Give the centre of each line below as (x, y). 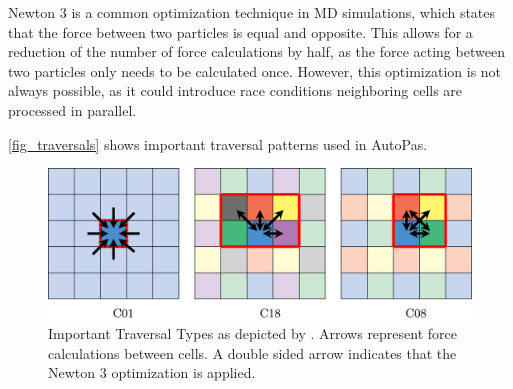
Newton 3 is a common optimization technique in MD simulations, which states (252, 12)
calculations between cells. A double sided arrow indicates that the (252, 352)
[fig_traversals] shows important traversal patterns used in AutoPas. (218, 143)
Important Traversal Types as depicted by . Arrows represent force (253, 333)
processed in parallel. (72, 109)
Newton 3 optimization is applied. (152, 372)
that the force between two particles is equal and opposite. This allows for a (240, 31)
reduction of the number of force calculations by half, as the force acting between (256, 51)
